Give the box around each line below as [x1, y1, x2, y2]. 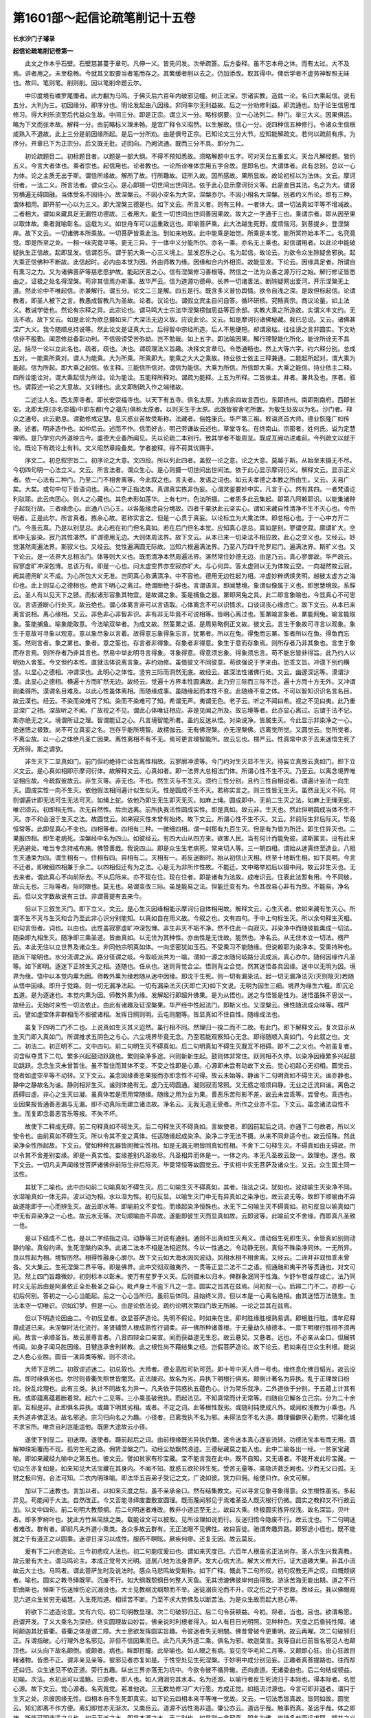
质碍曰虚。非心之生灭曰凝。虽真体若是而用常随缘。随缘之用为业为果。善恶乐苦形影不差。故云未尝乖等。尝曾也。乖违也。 [12, 1090, 356, 1099]
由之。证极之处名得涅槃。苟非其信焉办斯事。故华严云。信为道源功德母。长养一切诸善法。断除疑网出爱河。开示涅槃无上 [12, 277, 350, 285]
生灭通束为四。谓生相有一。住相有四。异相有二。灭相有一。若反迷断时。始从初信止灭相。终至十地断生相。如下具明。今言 [12, 853, 356, 862]
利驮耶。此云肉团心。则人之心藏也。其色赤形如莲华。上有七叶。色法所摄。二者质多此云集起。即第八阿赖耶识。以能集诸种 [12, 495, 356, 503]
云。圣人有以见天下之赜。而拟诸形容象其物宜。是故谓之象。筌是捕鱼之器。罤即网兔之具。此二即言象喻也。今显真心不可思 [12, 591, 356, 599]
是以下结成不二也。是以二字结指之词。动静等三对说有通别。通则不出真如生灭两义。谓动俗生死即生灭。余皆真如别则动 [24, 1234, 356, 1242]
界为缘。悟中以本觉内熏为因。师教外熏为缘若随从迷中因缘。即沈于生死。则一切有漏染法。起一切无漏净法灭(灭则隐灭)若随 [12, 972, 355, 980]
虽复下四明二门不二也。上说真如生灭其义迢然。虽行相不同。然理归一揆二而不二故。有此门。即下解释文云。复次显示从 [24, 1023, 356, 1031]
